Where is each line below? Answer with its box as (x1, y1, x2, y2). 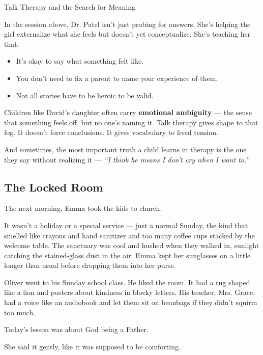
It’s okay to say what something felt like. (16, 56, 144, 66)
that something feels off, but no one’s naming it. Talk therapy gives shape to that (4, 117, 258, 127)
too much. (4, 307, 36, 317)
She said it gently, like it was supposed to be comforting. (4, 341, 181, 351)
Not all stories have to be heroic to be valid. (16, 90, 154, 100)
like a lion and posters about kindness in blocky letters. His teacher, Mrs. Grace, (4, 287, 255, 297)
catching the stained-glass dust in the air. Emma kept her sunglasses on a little (4, 250, 251, 260)
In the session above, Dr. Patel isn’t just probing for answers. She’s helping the (4, 18, 251, 29)
